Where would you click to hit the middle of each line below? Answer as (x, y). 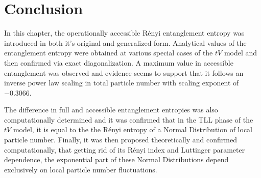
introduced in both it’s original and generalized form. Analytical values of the (125, 42)
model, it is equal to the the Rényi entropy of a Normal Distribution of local (133, 129)
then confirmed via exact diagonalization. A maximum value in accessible (119, 62)
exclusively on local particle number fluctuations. (81, 169)
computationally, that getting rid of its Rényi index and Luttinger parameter (125, 149)
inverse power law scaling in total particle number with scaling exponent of (122, 83)
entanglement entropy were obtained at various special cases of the (109, 53)
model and (241, 53)
